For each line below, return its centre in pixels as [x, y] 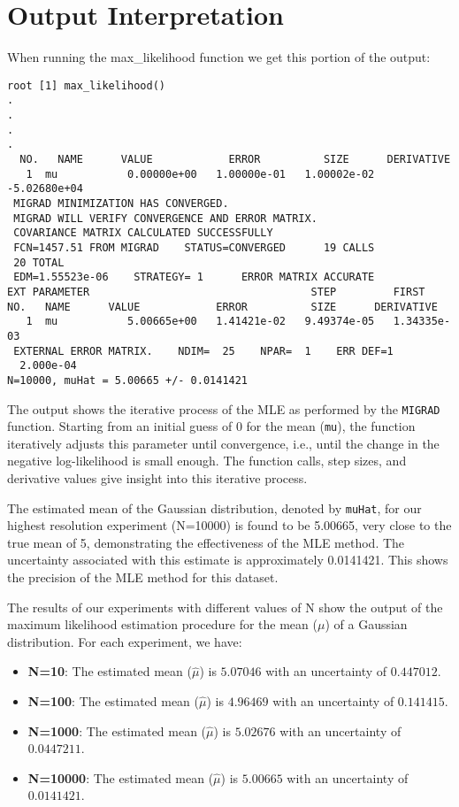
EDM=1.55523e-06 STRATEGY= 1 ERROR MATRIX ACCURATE [194, 277]
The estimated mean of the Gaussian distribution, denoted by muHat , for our [214, 507]
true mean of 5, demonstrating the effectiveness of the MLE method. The [206, 542]
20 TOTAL [39, 262]
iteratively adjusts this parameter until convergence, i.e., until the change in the [223, 443]
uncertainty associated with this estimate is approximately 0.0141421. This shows [228, 560]
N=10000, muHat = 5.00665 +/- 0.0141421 [128, 380]
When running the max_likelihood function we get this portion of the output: [219, 57]
